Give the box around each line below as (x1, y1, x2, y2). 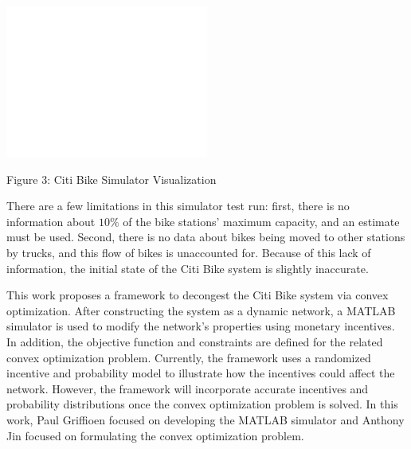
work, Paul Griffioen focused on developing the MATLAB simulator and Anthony (6, 411, 405, 428)
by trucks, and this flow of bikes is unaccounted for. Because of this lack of (6, 244, 371, 260)
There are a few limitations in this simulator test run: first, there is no (6, 197, 350, 214)
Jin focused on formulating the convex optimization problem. (6, 427, 304, 443)
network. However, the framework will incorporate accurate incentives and (6, 380, 369, 396)
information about (6, 213, 96, 229)
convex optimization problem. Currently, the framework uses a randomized (6, 349, 371, 365)
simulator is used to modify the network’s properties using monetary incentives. (6, 318, 395, 334)
